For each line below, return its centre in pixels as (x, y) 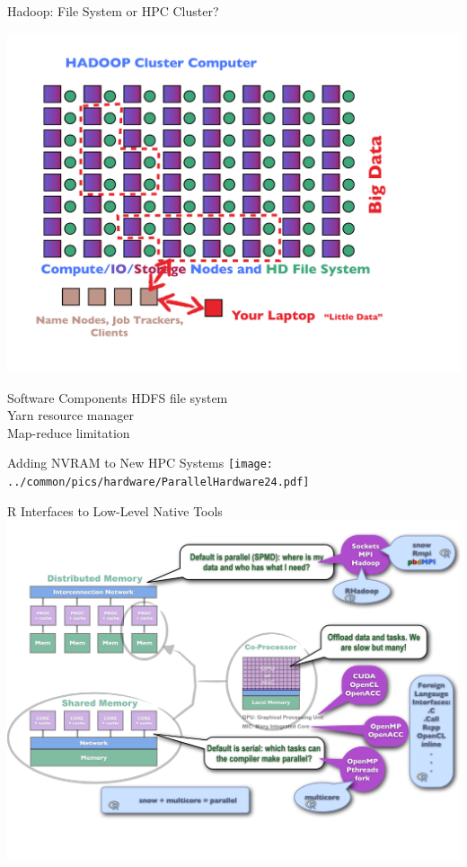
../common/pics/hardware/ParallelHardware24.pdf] (159, 483)
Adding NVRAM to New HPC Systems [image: (141, 463)
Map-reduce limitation (69, 432)
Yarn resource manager (71, 415)
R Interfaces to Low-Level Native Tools (115, 510)
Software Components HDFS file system (118, 397)
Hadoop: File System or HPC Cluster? (113, 11)
